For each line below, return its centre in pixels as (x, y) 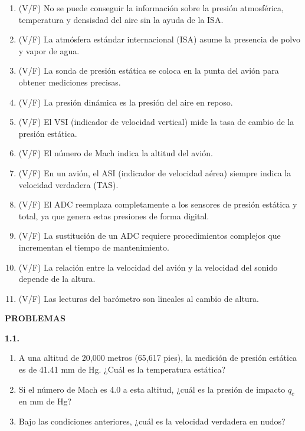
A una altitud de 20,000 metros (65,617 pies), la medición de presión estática (158, 358)
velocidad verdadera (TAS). (68, 184)
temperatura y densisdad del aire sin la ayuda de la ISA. (121, 19)
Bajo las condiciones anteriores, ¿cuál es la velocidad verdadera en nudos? (152, 421)
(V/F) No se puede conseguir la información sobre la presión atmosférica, (151, 8)
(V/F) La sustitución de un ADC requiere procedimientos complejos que (150, 236)
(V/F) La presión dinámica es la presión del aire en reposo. (126, 102)
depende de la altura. (57, 279)
